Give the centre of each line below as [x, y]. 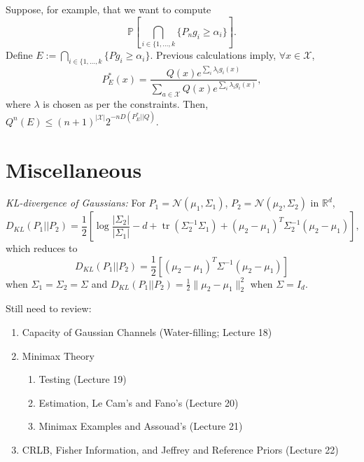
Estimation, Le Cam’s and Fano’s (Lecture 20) [139, 402]
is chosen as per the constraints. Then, [126, 103]
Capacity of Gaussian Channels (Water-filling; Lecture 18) [147, 331]
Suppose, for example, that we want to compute [108, 9]
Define [19, 55]
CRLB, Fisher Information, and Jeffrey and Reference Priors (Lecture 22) [180, 449]
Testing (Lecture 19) [83, 379]
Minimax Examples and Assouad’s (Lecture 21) [141, 426]
